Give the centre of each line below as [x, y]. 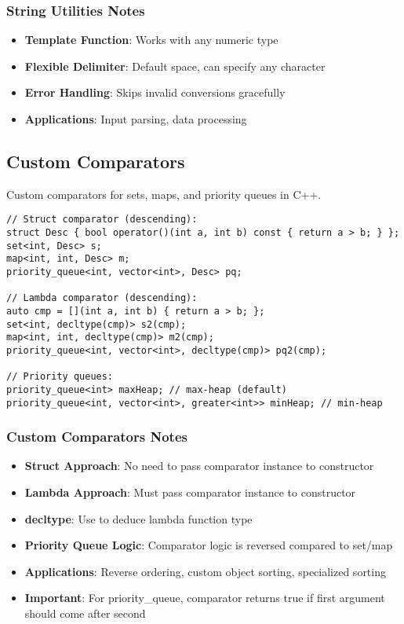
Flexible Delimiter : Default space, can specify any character [175, 66]
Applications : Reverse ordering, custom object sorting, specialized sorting [205, 571]
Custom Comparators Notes [97, 437]
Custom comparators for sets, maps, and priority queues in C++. [164, 194]
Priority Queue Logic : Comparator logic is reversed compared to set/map [209, 545]
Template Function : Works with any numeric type [151, 40]
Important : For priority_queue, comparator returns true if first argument [205, 598]
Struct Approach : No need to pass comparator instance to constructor [199, 466]
